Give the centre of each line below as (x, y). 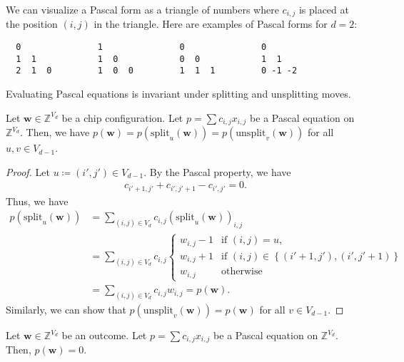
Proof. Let (28, 171)
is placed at (324, 9)
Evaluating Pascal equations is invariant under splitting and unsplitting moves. (178, 94)
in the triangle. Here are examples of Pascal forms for (211, 24)
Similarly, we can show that (66, 310)
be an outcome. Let (104, 335)
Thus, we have (37, 201)
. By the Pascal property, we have (217, 171)
